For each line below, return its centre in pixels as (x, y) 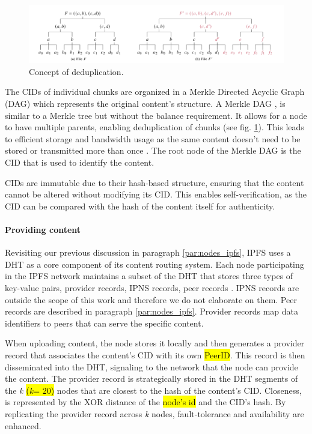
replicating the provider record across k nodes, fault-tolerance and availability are (154, 413)
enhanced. (23, 425)
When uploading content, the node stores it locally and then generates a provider (155, 343)
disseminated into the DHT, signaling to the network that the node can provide (151, 366)
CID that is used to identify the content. (80, 162)
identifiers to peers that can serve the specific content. (104, 323)
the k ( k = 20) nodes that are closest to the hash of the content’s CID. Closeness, (153, 390)
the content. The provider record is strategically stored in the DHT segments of (151, 378)
